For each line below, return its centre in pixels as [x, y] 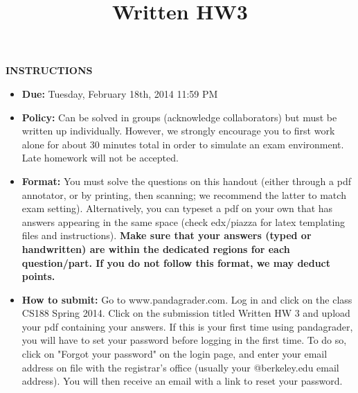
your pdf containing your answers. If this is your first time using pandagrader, [187, 326]
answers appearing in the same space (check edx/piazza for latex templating [184, 221]
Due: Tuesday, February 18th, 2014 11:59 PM [120, 93]
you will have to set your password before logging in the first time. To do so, [184, 340]
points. [38, 276]
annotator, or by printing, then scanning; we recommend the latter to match [184, 194]
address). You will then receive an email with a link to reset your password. [182, 381]
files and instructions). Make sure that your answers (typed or [167, 235]
